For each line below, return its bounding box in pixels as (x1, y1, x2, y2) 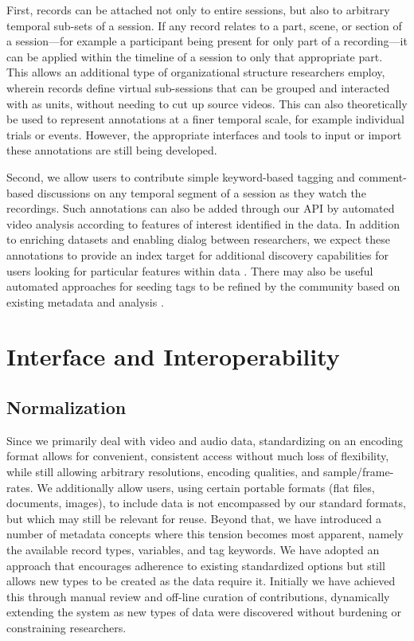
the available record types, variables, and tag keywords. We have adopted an (6, 541, 380, 558)
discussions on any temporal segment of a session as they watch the (37, 184, 366, 201)
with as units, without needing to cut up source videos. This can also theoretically (6, 95, 408, 111)
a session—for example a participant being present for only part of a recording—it (6, 33, 408, 49)
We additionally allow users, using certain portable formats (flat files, (37, 479, 375, 495)
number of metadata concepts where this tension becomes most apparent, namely (6, 526, 404, 542)
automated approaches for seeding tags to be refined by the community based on (6, 278, 400, 295)
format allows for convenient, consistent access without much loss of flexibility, (6, 448, 389, 464)
